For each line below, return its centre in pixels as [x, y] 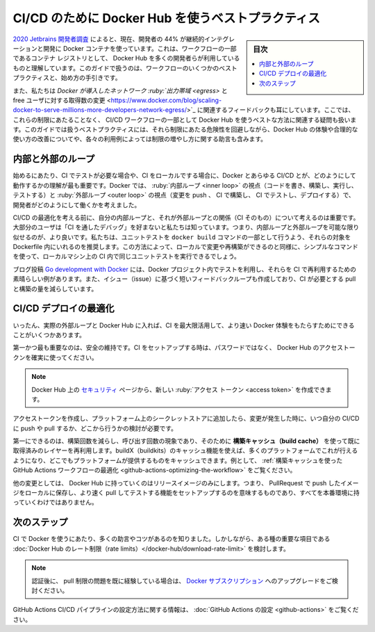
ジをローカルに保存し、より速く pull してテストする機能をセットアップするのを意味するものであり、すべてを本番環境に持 [186, 493]
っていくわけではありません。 [55, 502]
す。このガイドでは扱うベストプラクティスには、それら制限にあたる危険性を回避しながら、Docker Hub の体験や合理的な [185, 129]
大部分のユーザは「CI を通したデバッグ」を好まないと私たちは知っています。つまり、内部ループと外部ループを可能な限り [186, 227]
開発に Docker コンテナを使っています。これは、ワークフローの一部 [140, 48]
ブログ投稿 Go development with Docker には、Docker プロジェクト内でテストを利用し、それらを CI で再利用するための [185, 269]
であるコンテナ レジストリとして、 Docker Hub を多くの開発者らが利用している [126, 58]
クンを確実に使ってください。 [55, 357]
